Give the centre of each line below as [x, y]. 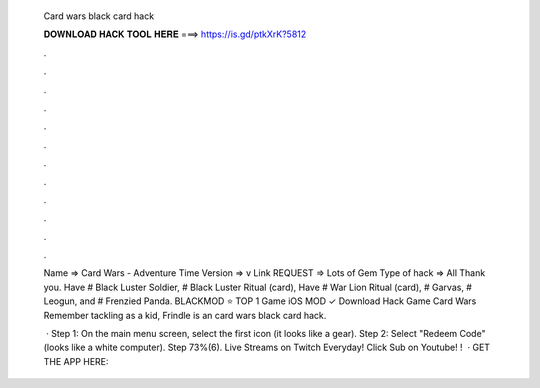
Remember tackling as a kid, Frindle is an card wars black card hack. [185, 315]
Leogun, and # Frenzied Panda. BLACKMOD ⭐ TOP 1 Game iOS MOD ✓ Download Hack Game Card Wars [260, 301]
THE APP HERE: [76, 361]
